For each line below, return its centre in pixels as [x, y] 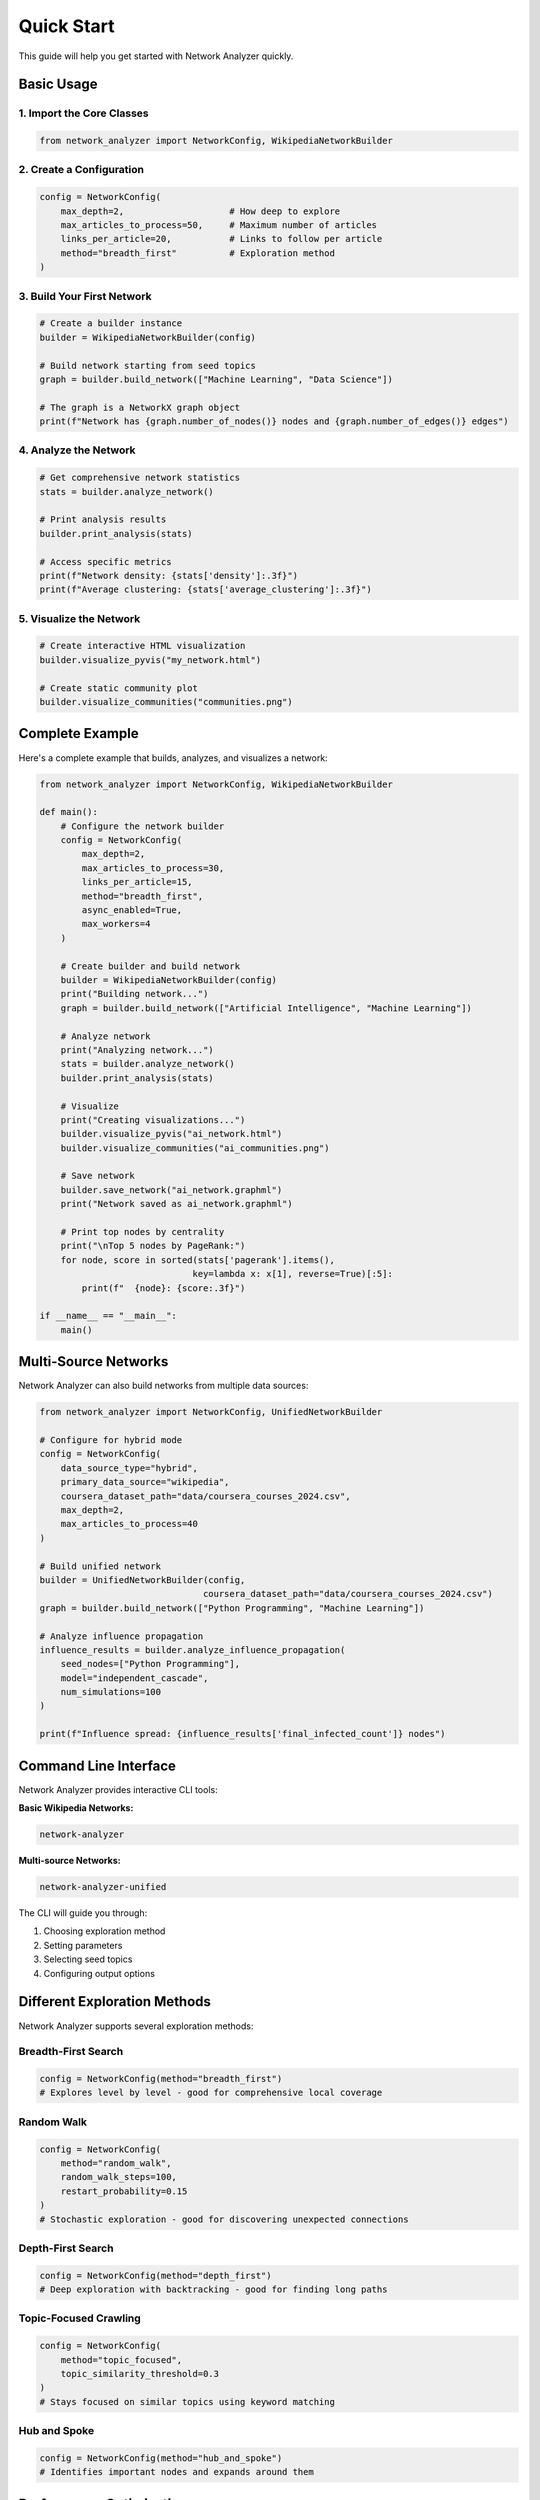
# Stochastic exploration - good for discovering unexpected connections [224, 2219]
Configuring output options [99, 1973]
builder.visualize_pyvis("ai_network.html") [171, 1134]
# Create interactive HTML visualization [142, 646]
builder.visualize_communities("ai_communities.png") [195, 1148]
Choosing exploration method [104, 1931]
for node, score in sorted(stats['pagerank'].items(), [197, 1259]
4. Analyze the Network [77, 450]
